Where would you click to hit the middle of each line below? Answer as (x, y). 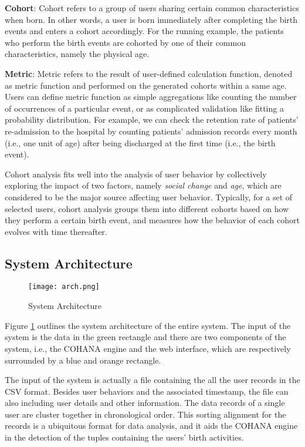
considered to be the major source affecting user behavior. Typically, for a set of (149, 196)
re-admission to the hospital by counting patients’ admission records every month (151, 131)
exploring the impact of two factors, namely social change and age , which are (143, 185)
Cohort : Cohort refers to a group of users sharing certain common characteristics (152, 8)
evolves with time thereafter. (56, 231)
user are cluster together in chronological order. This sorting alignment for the (145, 414)
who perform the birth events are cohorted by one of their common (125, 42)
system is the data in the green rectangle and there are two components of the (145, 337)
